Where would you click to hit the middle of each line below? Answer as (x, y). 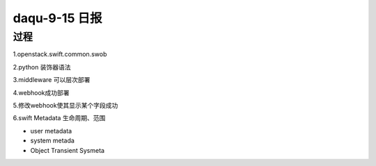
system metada (52, 141)
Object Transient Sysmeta (67, 150)
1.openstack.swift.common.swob (60, 54)
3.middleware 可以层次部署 (52, 80)
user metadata (51, 131)
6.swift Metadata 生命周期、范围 (59, 118)
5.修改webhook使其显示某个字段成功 (65, 105)
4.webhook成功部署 (41, 92)
